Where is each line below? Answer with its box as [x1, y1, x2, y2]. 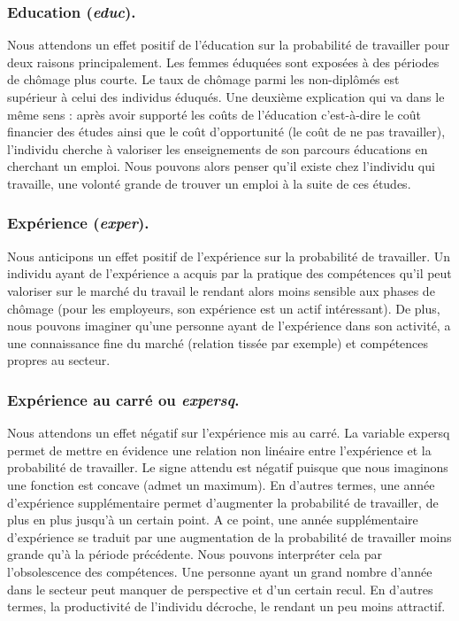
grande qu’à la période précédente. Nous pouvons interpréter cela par [7, 545, 382, 563]
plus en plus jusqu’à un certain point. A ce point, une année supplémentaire [7, 510, 418, 529]
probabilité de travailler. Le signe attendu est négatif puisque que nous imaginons [7, 458, 448, 477]
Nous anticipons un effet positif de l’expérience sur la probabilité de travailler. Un [7, 246, 451, 265]
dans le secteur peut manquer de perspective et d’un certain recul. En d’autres [7, 579, 433, 598]
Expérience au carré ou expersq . [7, 388, 240, 410]
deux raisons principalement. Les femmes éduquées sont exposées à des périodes [7, 52, 440, 71]
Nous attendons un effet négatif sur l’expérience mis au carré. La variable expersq [7, 423, 450, 442]
